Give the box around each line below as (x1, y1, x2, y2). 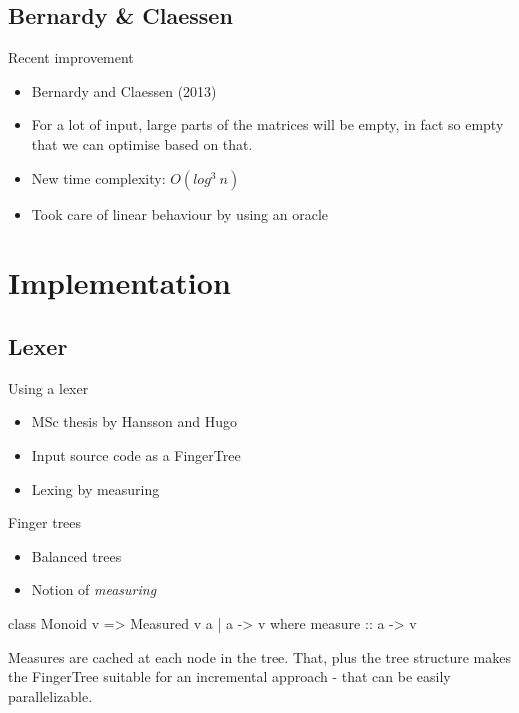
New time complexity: (31, 167, 166, 188)
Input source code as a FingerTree (31, 444, 241, 465)
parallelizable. (8, 685, 93, 706)
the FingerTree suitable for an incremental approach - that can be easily (8, 666, 451, 687)
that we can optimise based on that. (31, 133, 253, 154)
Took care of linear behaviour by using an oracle (31, 203, 328, 224)
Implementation (8, 262, 231, 303)
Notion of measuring (31, 579, 157, 600)
